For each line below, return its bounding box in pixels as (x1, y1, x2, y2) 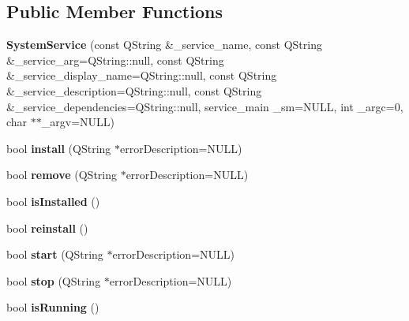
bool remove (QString (6, 166, 117, 183)
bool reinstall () (6, 219, 88, 236)
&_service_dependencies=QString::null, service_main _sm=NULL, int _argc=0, (6, 98, 403, 114)
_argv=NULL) (41, 114, 114, 130)
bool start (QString (6, 246, 103, 263)
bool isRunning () (6, 299, 99, 315)
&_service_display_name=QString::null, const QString (6, 67, 277, 84)
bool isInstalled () (6, 192, 100, 209)
